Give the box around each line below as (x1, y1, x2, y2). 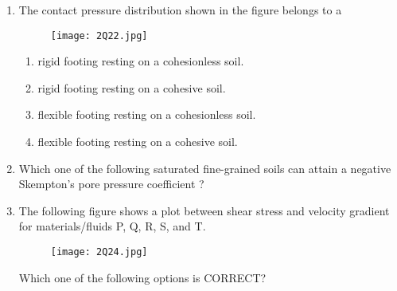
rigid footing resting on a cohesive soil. (37, 79, 226, 96)
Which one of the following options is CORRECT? (18, 269, 267, 285)
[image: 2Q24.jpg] (50, 246, 148, 258)
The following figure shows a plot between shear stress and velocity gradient (18, 202, 390, 218)
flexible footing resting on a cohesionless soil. (37, 106, 256, 123)
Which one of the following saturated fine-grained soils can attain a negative (18, 159, 391, 176)
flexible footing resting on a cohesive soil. (37, 133, 238, 150)
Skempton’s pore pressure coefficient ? (18, 175, 204, 192)
